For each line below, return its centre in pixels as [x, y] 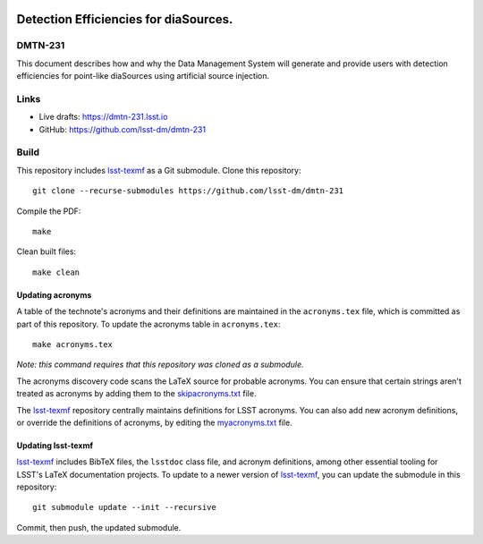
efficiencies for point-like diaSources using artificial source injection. [143, 76]
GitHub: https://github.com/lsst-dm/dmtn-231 [122, 129]
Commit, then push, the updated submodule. [99, 527]
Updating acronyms [54, 294]
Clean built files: [46, 251]
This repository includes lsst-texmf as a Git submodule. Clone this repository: [159, 170]
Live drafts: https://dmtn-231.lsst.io [103, 117]
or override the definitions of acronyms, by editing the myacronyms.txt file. [154, 422]
